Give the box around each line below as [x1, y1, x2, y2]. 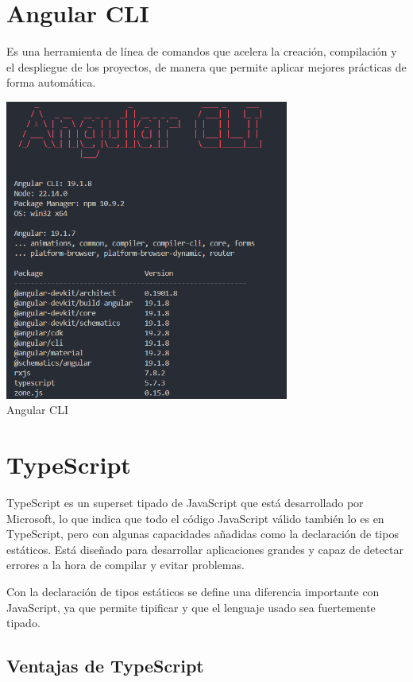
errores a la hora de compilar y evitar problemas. [6, 556, 245, 573]
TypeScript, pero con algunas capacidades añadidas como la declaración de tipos [6, 525, 399, 542]
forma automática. [6, 74, 96, 91]
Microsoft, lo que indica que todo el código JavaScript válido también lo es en [6, 510, 384, 526]
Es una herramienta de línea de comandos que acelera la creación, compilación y [6, 43, 397, 60]
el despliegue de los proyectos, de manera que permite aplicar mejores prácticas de [6, 58, 407, 75]
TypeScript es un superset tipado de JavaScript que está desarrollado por [6, 494, 364, 511]
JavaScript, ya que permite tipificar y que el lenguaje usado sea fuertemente [6, 599, 376, 615]
